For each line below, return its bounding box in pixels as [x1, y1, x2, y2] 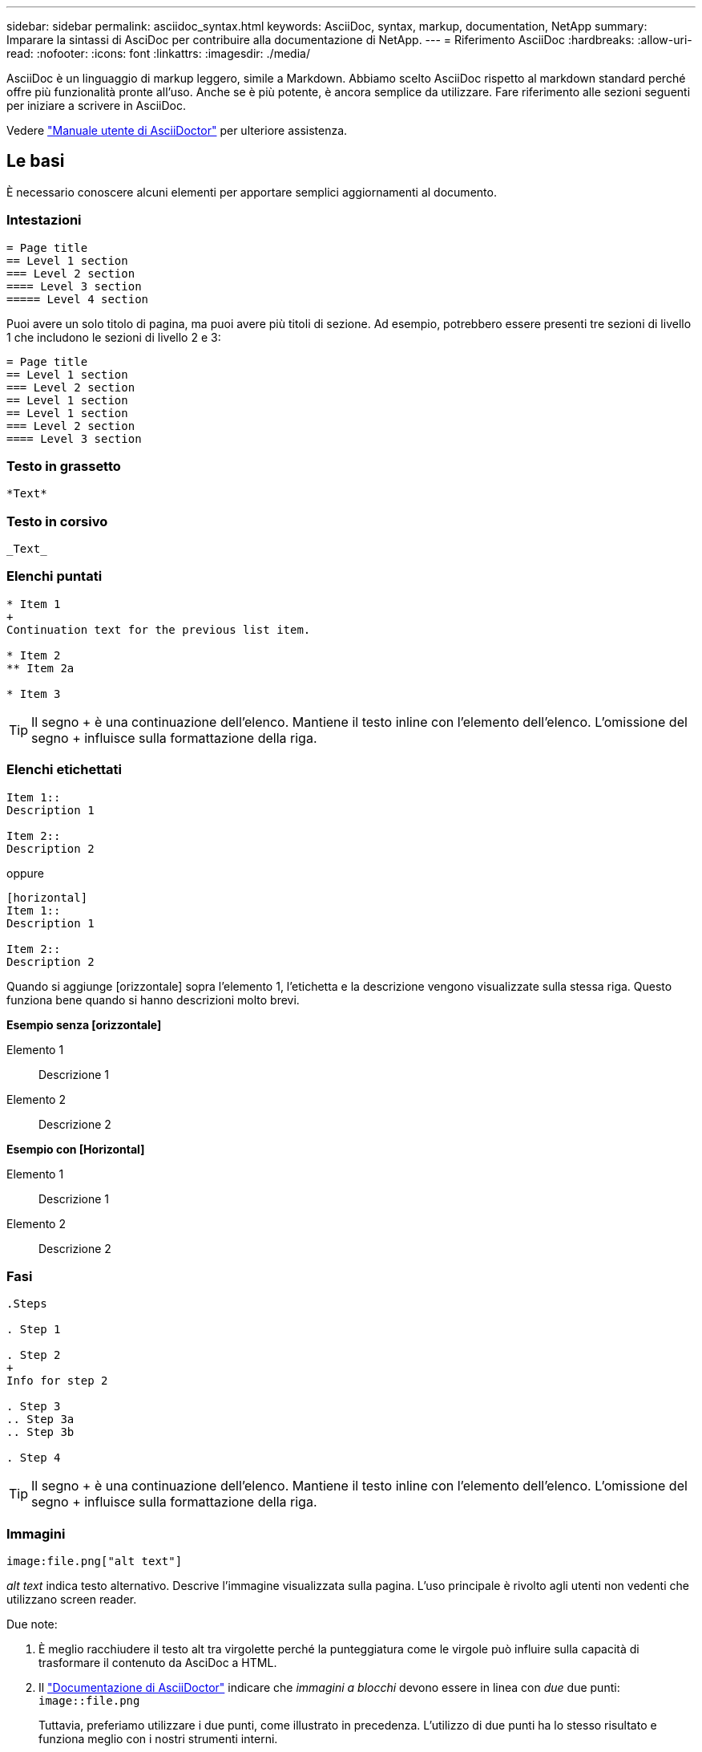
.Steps [6, 1297, 47, 1311]
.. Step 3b [6, 1426, 75, 1439]
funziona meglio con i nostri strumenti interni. [38, 1732, 278, 1746]
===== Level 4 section [6, 292, 149, 306]
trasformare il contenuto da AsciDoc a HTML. [38, 1656, 277, 1670]
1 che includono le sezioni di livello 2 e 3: [6, 330, 221, 344]
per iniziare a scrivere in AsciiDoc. [6, 99, 186, 112]
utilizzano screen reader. [6, 1592, 137, 1607]
